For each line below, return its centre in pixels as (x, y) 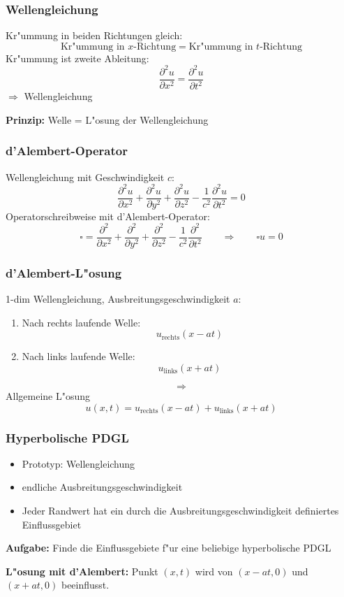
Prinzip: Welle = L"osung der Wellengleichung (107, 119)
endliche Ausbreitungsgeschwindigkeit (102, 487)
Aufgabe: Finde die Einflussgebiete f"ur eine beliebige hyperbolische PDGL (169, 548)
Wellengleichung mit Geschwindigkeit (85, 177)
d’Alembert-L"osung (64, 272)
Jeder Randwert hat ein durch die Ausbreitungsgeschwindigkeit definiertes (180, 511)
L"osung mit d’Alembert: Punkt (82, 571)
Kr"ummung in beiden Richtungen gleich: (94, 35)
